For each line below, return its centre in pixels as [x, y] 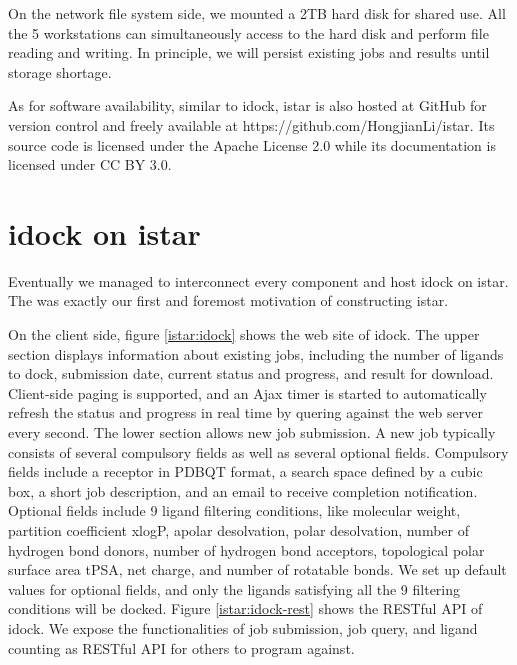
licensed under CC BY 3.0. [90, 164]
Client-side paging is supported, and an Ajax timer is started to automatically [247, 392]
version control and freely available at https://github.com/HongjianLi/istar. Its [251, 124]
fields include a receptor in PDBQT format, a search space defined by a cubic [245, 471]
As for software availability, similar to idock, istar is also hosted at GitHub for [247, 105]
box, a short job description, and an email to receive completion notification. [243, 490]
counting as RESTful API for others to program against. [181, 647]
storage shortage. [60, 71]
